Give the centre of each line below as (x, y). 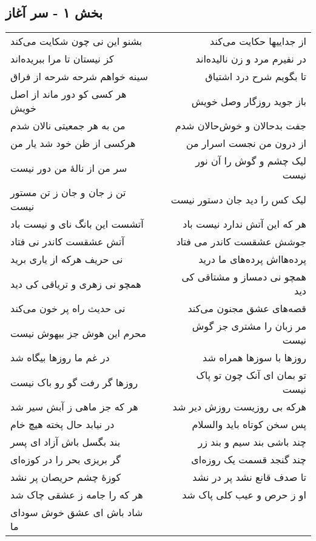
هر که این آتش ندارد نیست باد (244, 224)
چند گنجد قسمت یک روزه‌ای (249, 460)
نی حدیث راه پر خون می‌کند (68, 308)
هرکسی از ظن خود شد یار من (73, 143)
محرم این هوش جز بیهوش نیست (79, 333)
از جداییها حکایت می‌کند (258, 41)
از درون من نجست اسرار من (246, 143)
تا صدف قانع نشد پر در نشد (249, 477)
